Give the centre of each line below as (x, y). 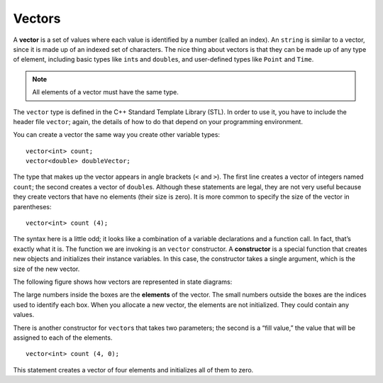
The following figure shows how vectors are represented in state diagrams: (123, 282)
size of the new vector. (46, 269)
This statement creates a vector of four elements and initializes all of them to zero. (133, 370)
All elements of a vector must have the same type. (105, 92)
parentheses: (33, 206)
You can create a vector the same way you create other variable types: (116, 135)
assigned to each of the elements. (63, 338)
